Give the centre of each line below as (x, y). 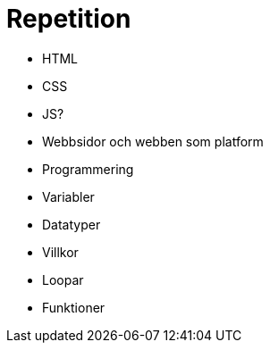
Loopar (63, 279)
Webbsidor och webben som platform (153, 141)
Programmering (88, 169)
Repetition (69, 19)
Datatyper (72, 224)
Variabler (68, 196)
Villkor (60, 252)
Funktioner (74, 307)
